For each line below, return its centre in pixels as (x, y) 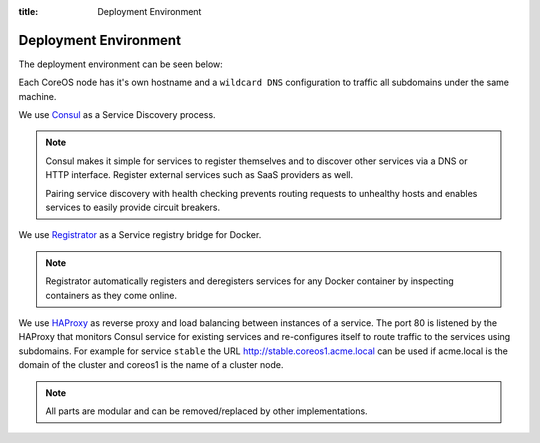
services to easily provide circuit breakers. (133, 207)
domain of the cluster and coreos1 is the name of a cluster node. (151, 365)
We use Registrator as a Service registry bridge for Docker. (140, 235)
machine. (37, 96)
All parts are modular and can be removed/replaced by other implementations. (207, 411)
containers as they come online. (111, 295)
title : (28, 11)
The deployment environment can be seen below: (121, 64)
